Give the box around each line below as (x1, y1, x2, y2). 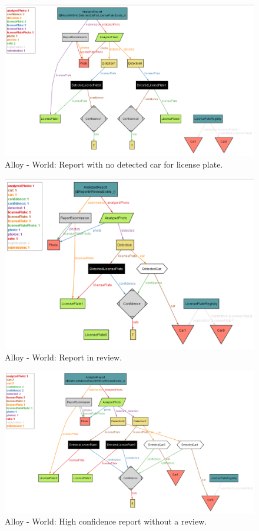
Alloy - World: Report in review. (5, 350, 122, 363)
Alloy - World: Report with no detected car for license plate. (5, 158, 223, 170)
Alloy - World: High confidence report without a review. (5, 515, 207, 527)
